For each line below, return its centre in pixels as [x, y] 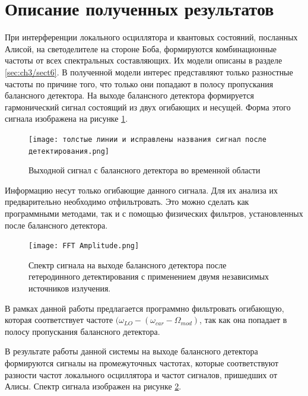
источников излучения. [70, 288]
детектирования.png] [69, 151]
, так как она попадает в [243, 320]
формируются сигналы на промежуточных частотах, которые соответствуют [142, 362]
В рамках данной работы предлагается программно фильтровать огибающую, [145, 308]
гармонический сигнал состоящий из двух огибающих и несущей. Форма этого [148, 107]
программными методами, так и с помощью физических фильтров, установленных [154, 213]
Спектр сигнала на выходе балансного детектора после [128, 264]
